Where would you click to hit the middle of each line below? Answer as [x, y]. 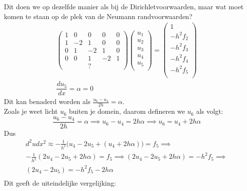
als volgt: [209, 111]
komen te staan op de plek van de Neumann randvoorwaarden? [98, 16]
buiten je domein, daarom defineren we [127, 111]
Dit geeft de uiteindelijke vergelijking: [60, 182]
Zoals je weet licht [31, 111]
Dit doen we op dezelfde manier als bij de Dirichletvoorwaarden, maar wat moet [124, 6]
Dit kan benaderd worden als [47, 101]
